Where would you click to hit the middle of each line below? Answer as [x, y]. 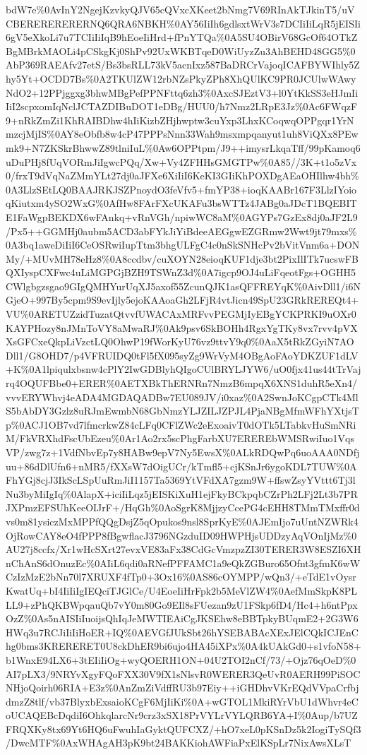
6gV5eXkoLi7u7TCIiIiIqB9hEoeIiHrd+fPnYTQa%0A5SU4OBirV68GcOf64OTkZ [182, 37]
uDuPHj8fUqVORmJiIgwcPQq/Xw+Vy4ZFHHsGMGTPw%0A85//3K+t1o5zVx [181, 161]
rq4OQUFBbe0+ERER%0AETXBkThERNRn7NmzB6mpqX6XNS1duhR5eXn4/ [182, 383]
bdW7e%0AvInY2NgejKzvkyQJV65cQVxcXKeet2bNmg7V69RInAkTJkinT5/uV [180, 9]
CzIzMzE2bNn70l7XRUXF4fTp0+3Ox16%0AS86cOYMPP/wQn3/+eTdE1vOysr [181, 577]
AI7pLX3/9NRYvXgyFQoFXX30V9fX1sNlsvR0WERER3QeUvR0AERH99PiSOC [183, 673]
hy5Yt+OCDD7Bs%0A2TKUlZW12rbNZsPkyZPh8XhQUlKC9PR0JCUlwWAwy [181, 78]
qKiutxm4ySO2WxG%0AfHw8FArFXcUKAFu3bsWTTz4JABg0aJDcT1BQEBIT [181, 203]
